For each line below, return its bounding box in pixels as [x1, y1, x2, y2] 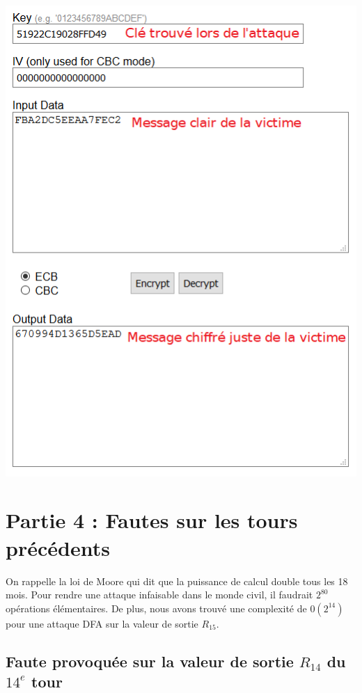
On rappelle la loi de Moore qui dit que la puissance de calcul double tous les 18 [6, 573, 348, 588]
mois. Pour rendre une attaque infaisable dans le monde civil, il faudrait [6, 587, 313, 602]
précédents [6, 533, 110, 561]
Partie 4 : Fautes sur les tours [6, 506, 298, 534]
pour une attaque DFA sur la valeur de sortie [6, 616, 198, 630]
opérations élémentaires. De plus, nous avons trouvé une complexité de [6, 600, 307, 615]
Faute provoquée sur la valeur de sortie [6, 650, 294, 671]
